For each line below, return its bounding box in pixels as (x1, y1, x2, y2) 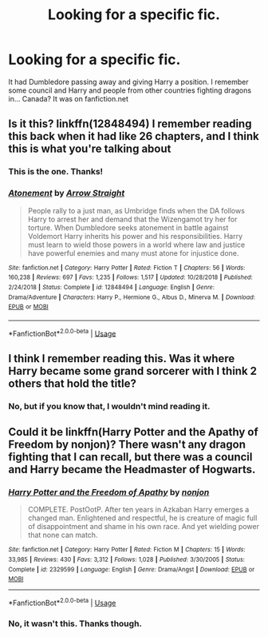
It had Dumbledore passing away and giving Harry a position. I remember (8, 77, 249, 86)
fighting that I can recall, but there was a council (8, 450, 253, 464)
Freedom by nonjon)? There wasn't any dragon (8, 438, 246, 452)
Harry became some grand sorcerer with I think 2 (8, 364, 258, 377)
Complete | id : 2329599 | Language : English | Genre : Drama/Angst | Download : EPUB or (8, 565, 255, 573)
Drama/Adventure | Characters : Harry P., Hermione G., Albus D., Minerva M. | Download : (8, 293, 255, 301)
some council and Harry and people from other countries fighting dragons (8, 86, 252, 95)
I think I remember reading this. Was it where (8, 352, 235, 365)
